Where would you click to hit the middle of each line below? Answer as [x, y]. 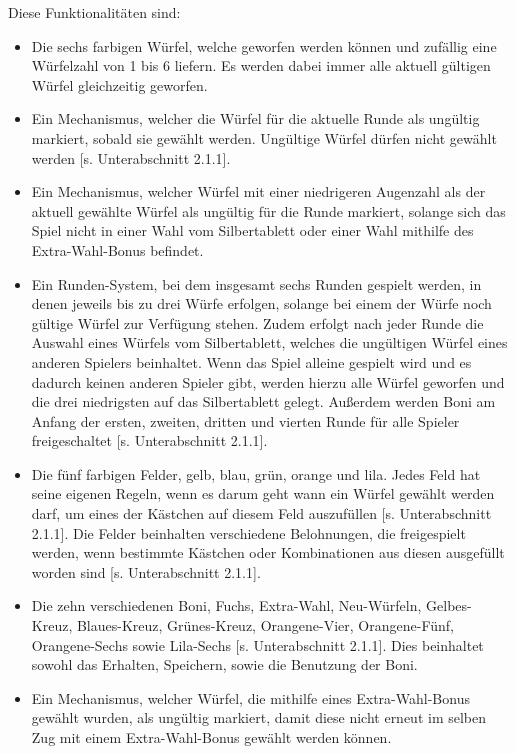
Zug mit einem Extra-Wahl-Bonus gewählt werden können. [211, 737]
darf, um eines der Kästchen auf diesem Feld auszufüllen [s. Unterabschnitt [261, 513]
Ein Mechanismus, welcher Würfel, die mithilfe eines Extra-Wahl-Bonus [250, 697]
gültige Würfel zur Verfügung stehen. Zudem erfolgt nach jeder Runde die [257, 322]
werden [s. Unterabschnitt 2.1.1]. [131, 157]
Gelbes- [449, 605]
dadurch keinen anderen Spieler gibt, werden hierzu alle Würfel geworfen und [268, 381]
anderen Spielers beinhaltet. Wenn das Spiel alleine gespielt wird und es [251, 361]
